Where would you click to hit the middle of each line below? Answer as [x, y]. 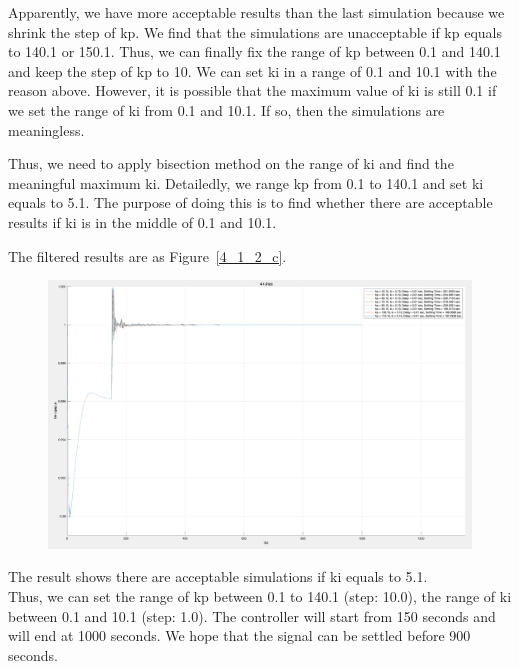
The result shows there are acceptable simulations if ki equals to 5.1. [218, 576]
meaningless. [46, 129]
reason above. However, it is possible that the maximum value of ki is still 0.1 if [252, 90]
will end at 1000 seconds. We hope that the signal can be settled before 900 [239, 635]
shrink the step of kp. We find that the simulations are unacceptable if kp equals [255, 31]
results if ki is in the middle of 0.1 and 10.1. [142, 221]
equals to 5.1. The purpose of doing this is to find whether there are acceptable [250, 202]
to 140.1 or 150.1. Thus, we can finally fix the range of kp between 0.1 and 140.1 [254, 51]
